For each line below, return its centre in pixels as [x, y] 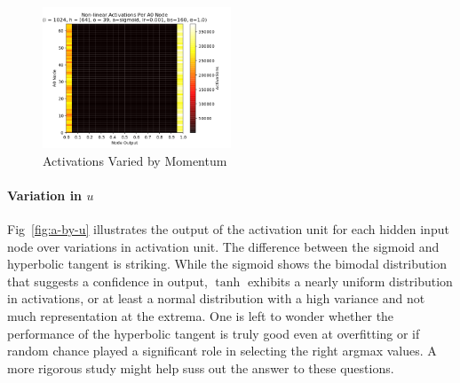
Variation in [45, 195]
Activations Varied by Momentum [135, 160]
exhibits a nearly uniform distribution [350, 281]
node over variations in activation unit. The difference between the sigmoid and [223, 246]
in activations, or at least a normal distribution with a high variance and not [216, 298]
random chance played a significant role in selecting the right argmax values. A [222, 351]
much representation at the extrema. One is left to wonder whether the [201, 315]
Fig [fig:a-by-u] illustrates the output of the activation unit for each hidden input [228, 228]
